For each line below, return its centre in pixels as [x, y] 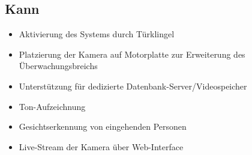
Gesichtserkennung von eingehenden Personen [103, 126]
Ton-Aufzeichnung [52, 106]
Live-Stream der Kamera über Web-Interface [101, 146]
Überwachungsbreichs [58, 66]
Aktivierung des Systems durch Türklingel [97, 34]
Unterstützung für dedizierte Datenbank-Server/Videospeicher [133, 86]
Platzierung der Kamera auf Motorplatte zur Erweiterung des [132, 54]
